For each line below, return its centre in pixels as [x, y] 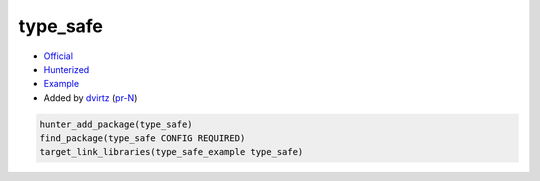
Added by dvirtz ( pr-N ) [90, 97]
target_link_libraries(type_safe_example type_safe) [171, 152]
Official [58, 56]
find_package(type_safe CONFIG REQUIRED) [142, 138]
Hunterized [66, 69]
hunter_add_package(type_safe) [116, 124]
